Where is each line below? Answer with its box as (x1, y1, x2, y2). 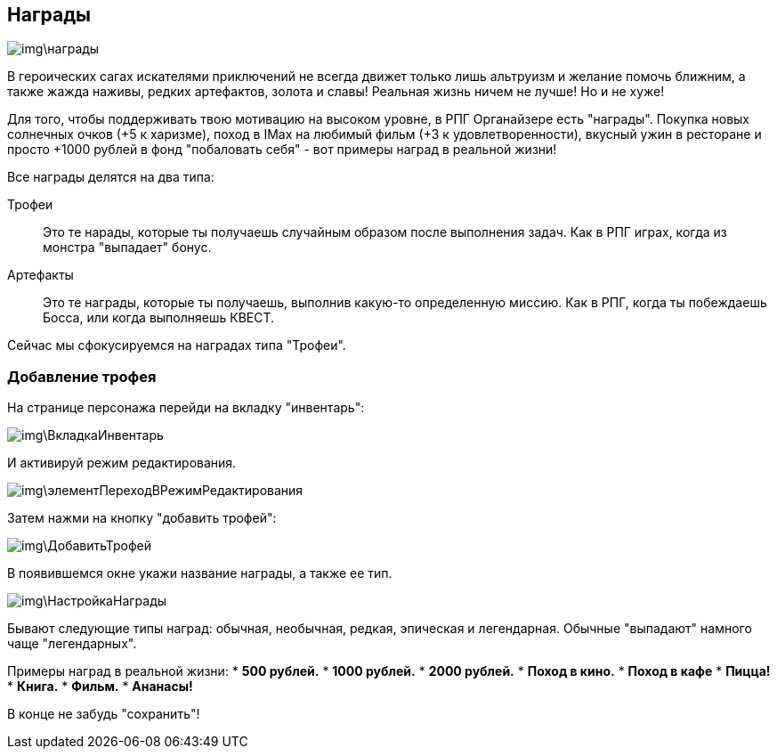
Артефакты (7, 267, 74, 283)
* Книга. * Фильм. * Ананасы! (7, 679, 193, 695)
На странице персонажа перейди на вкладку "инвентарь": (7, 400, 365, 416)
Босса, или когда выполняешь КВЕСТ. (43, 310, 275, 326)
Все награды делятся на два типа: (7, 169, 214, 185)
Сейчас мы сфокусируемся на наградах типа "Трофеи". (7, 337, 346, 354)
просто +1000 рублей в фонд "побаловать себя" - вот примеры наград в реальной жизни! (7, 142, 557, 158)
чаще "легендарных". (7, 636, 137, 652)
